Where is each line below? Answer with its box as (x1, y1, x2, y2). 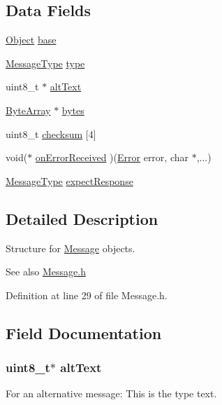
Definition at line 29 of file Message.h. (6, 287, 168, 302)
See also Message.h (6, 264, 86, 279)
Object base (6, 32, 57, 47)
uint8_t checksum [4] (6, 126, 96, 141)
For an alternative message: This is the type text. (6, 386, 217, 401)
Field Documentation (6, 322, 162, 343)
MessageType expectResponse (6, 173, 133, 188)
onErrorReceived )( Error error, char (35, 150, 188, 165)
